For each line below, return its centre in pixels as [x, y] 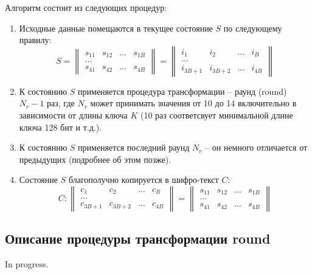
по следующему [253, 28]
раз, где [61, 103]
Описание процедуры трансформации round [138, 238]
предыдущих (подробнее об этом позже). [95, 159]
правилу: [35, 40]
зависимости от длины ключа [73, 115]
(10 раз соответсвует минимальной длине [217, 115]
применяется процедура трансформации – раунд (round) [182, 91]
